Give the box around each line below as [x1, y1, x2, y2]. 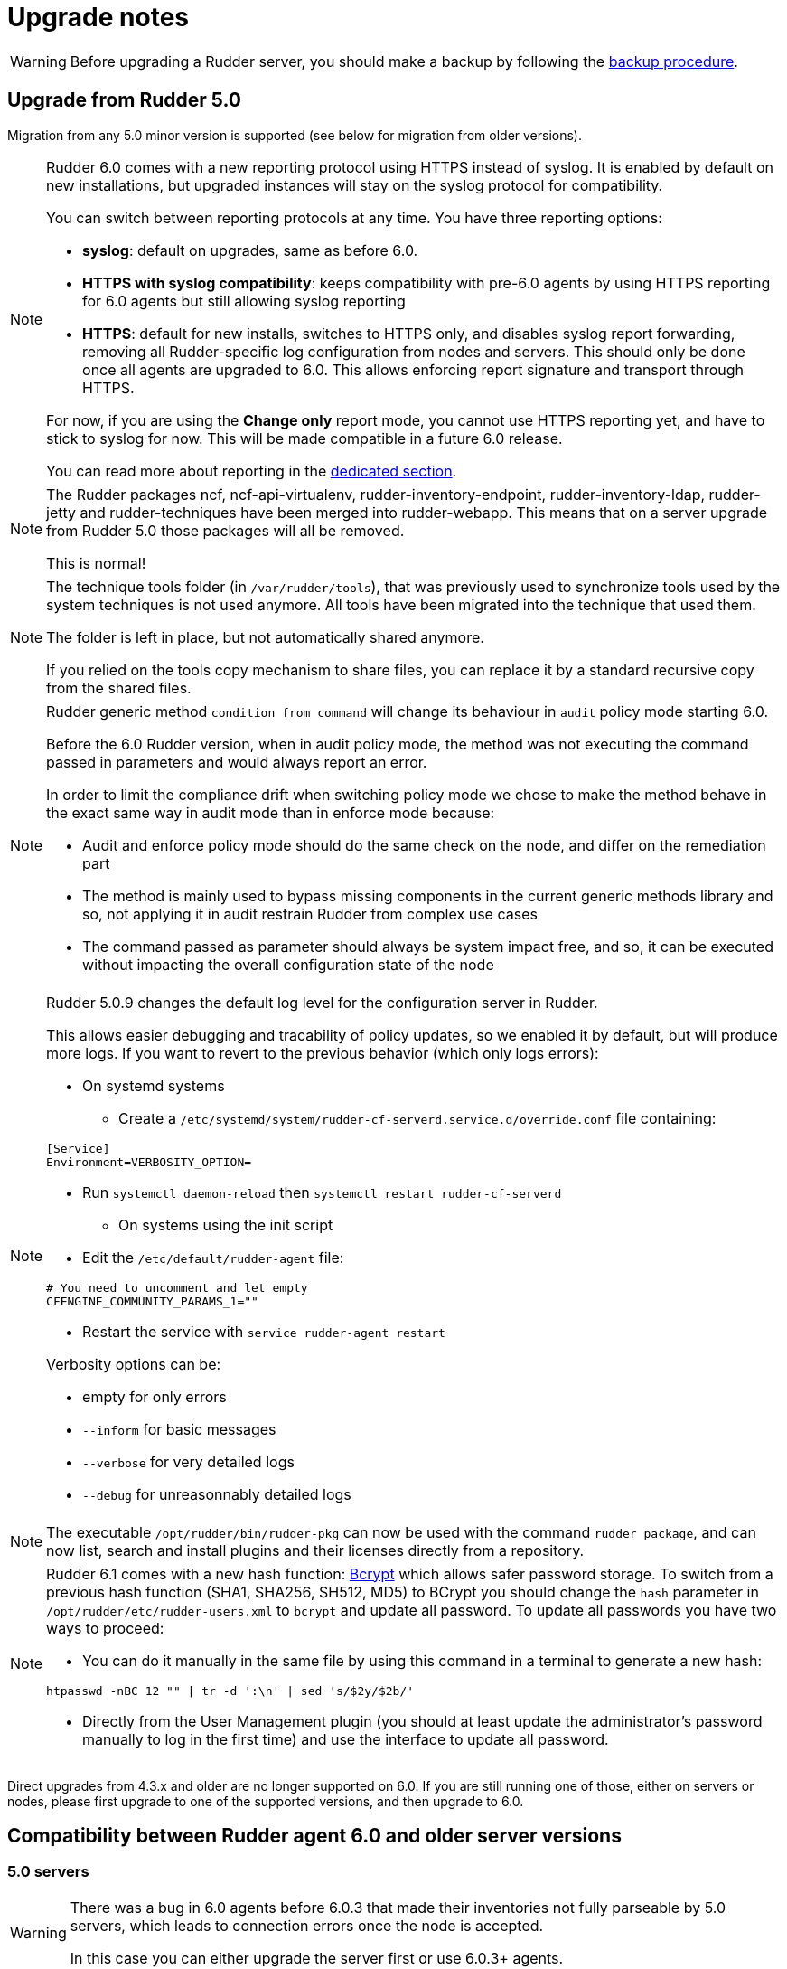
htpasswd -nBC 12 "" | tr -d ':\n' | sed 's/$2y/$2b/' [46, 1683, 415, 1698]
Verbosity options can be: [46, 1354, 221, 1373]
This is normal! [46, 553, 146, 572]
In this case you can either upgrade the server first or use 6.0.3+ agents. [70, 1948, 564, 1967]
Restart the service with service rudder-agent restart [82, 1322, 445, 1341]
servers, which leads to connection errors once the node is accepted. [70, 1916, 544, 1935]
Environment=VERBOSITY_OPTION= [46, 1154, 252, 1169]
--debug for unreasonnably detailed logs [82, 1484, 351, 1503]
